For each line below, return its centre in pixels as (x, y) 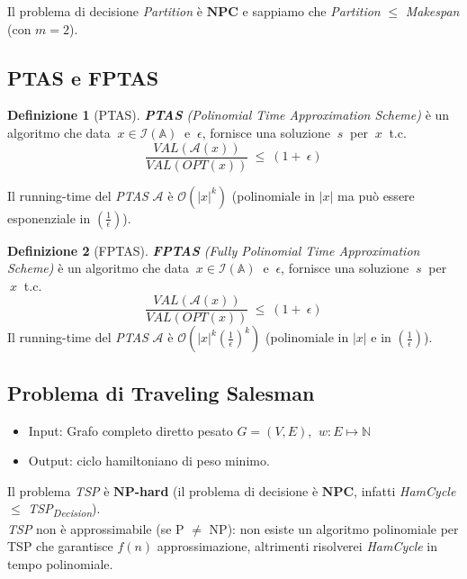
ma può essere (376, 195)
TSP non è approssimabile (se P (96, 528)
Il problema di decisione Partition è (105, 11)
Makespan (432, 11)
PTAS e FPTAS (83, 77)
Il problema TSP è (58, 490)
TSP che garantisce (60, 546)
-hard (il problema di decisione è (226, 490)
